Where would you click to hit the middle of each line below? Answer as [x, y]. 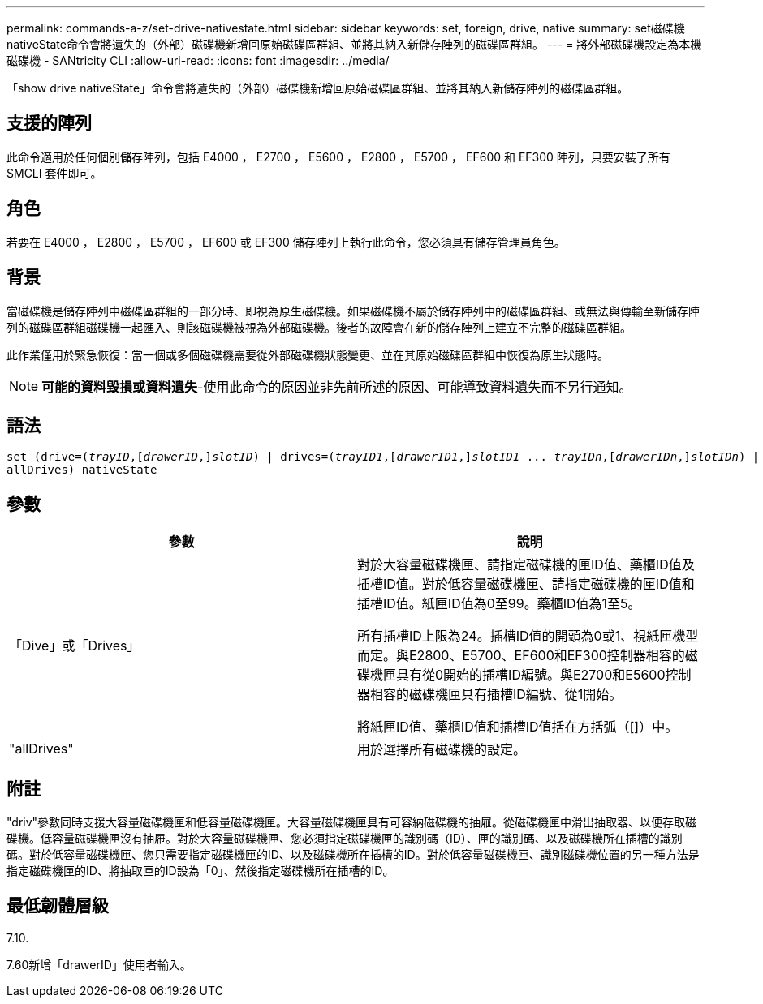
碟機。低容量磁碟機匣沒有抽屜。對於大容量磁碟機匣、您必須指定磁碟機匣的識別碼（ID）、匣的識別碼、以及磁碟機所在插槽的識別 [345, 839]
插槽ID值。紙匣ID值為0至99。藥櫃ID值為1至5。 [499, 604]
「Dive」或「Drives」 [75, 646]
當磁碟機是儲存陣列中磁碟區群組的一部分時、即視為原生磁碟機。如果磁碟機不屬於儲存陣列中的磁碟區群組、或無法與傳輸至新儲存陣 [353, 311]
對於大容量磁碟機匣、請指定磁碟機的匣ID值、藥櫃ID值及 [526, 565]
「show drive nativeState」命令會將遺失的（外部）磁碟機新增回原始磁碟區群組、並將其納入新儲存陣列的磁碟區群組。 [318, 88]
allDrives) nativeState [82, 470]
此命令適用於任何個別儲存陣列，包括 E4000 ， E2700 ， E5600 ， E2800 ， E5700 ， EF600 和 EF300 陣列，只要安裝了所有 [338, 157]
